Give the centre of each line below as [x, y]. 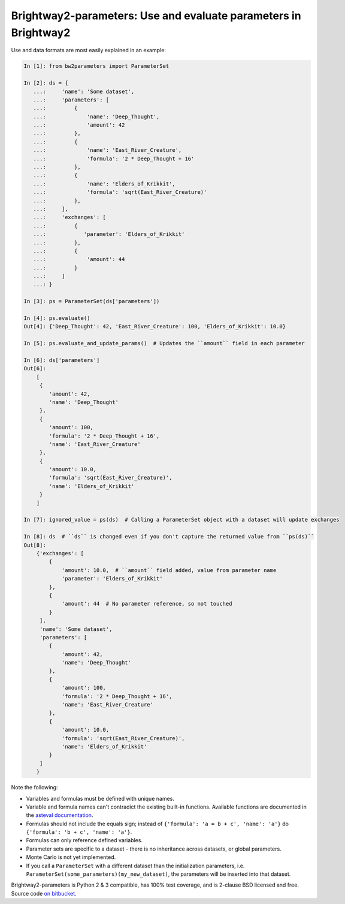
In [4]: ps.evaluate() [57, 318]
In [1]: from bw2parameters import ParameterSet [96, 66]
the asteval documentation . [60, 815]
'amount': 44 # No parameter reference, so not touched [147, 604]
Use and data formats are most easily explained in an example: [88, 50]
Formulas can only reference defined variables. [84, 840]
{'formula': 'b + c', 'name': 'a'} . [79, 832]
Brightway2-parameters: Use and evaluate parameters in [156, 16]
